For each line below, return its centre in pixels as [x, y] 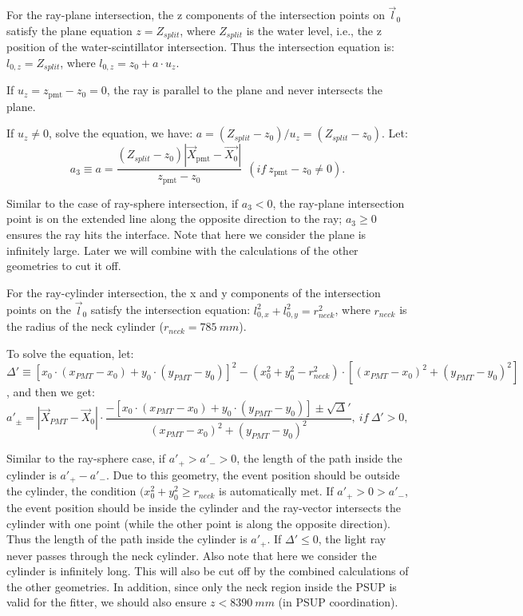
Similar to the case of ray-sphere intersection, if [123, 203]
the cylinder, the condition [71, 491]
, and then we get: [51, 392]
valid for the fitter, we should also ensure [107, 602]
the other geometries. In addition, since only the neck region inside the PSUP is [202, 586]
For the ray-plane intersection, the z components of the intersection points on [196, 15]
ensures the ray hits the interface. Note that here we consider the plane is [186, 234]
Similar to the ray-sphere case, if [86, 458]
